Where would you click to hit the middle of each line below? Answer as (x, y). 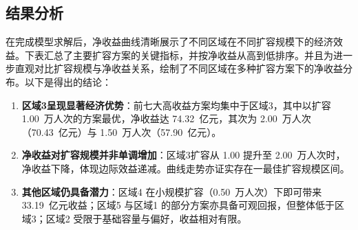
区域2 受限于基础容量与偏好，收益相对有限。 (146, 218)
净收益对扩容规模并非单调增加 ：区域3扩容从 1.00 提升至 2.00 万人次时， (183, 155)
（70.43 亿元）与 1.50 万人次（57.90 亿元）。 (122, 131)
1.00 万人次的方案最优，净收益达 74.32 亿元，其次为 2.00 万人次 (166, 118)
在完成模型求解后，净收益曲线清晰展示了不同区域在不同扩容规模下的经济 (169, 42)
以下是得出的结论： (68, 81)
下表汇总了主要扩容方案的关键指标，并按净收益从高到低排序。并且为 (179, 55)
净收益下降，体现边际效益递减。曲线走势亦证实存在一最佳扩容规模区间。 (186, 168)
